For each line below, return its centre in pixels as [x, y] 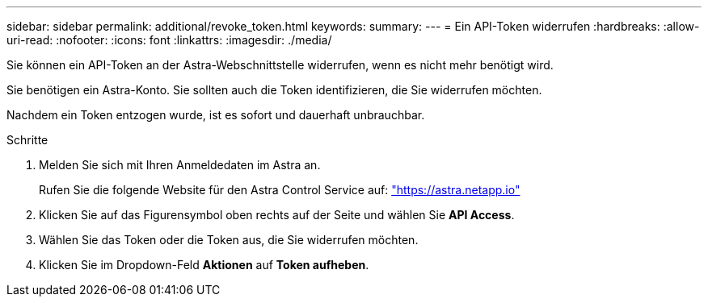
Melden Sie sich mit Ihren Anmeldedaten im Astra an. [180, 165]
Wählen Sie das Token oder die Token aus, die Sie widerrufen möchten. [229, 240]
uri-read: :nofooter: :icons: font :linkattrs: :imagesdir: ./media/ [169, 40]
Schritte [27, 140]
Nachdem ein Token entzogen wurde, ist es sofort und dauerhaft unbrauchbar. [216, 115]
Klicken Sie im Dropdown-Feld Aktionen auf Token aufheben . [204, 265]
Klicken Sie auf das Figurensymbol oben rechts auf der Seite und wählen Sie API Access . [277, 215]
